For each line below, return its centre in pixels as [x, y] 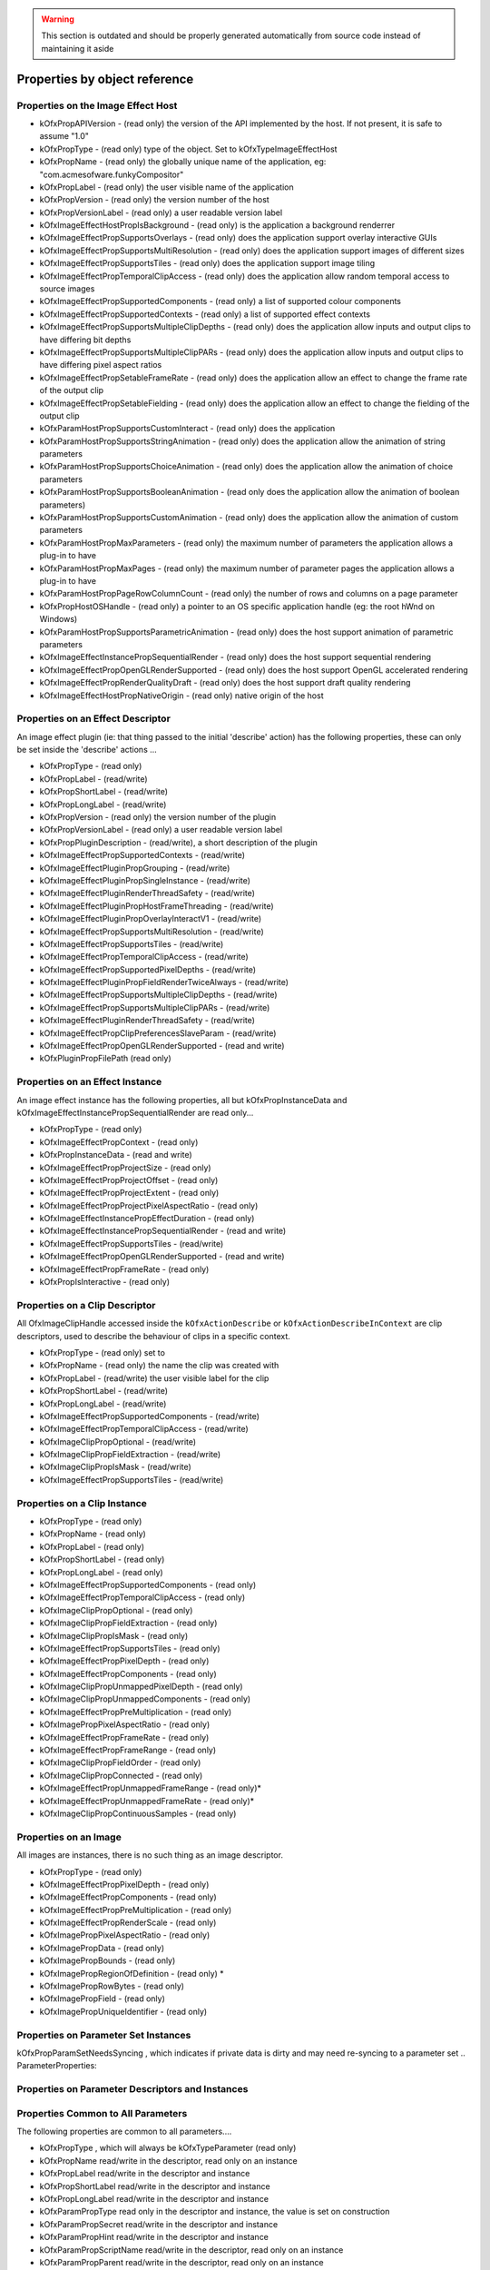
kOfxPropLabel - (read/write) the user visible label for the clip [154, 1378]
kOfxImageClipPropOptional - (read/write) [118, 1441]
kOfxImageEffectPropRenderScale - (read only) [128, 1923]
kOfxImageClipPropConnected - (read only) [121, 1775]
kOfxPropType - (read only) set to [102, 1352]
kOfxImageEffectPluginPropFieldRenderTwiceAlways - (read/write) [164, 982]
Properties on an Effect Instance [89, 1082]
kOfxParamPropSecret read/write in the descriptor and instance [159, 2224]
